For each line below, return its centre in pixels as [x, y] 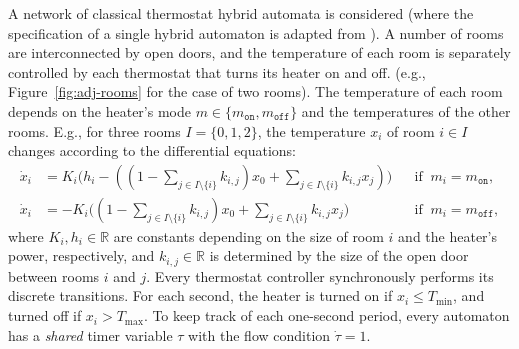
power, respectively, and [81, 255]
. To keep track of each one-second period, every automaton [326, 315]
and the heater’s [447, 235]
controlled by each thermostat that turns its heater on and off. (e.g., [217, 71]
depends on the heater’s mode [99, 110]
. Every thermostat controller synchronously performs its [320, 275]
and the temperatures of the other [406, 110]
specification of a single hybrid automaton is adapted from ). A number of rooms [256, 32]
